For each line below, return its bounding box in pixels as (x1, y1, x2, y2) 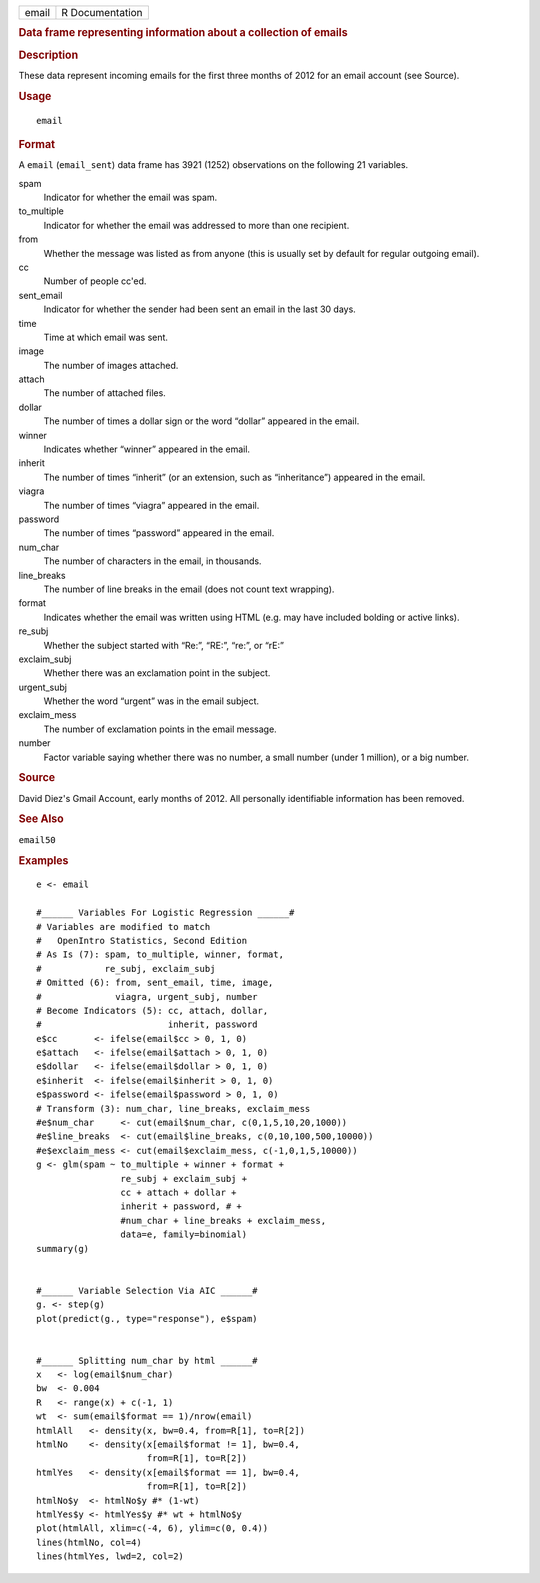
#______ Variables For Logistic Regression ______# (36, 907, 295, 919)
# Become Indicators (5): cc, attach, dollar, (36, 1005, 269, 1016)
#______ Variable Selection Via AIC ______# (36, 1285, 259, 1296)
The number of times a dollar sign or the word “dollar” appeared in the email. (43, 415, 360, 427)
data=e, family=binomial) (120, 1229, 248, 1240)
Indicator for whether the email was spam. (43, 191, 218, 204)
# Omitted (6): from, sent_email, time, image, (36, 977, 274, 989)
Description (18, 48, 79, 62)
